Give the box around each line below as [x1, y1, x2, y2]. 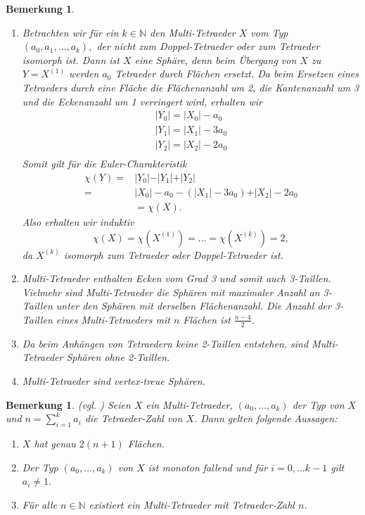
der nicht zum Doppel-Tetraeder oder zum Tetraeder [96, 39, 320, 53]
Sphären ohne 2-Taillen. [66, 350, 170, 364]
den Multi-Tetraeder [150, 25, 236, 39]
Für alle [22, 497, 57, 511]
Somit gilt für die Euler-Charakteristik [22, 156, 187, 171]
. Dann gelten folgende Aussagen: [193, 411, 338, 426]
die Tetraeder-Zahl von [84, 411, 183, 426]
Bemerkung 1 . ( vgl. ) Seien [6, 397, 131, 412]
